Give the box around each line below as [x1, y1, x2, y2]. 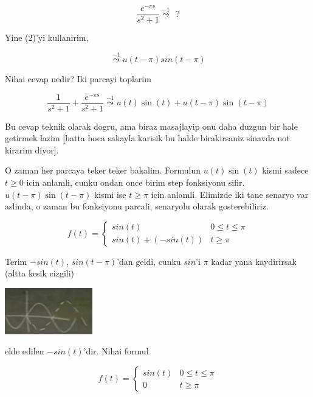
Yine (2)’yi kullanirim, [5, 31, 89, 44]
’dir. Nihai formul [83, 345, 149, 357]
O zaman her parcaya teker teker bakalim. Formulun [5, 164, 201, 177]
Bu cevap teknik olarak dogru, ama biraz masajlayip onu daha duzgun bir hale [5, 119, 298, 132]
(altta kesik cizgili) [5, 267, 75, 279]
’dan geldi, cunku [117, 255, 181, 267]
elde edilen [5, 345, 44, 357]
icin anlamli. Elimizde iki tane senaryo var [151, 188, 309, 200]
